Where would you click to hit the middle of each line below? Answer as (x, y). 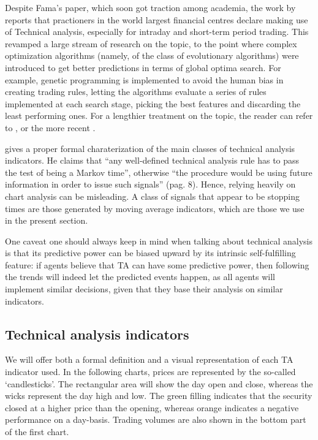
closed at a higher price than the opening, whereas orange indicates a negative (152, 407)
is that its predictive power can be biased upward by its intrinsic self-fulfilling (150, 253)
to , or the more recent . (50, 127)
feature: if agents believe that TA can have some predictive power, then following (157, 264)
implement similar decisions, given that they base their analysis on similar (144, 289)
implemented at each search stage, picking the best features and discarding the (153, 103)
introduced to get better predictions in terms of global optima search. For (143, 67)
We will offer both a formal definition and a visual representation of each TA (149, 359)
